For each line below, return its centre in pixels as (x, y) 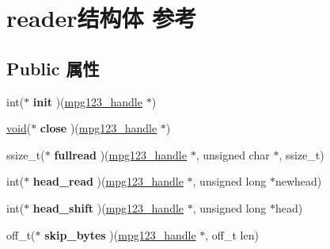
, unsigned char (233, 154)
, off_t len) (232, 234)
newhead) (298, 181)
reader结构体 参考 (102, 18)
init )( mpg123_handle (87, 101)
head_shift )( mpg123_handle (108, 207)
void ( (19, 128)
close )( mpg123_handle (99, 128)
